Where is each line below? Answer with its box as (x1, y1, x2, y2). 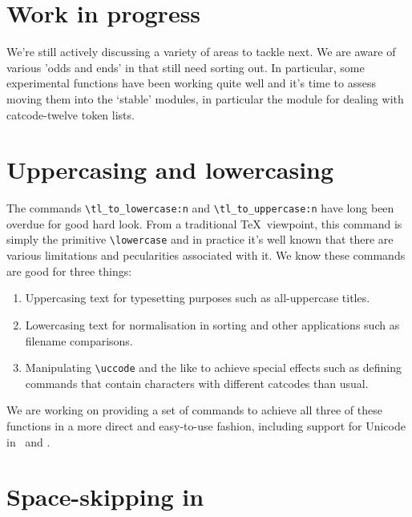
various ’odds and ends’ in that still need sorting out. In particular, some (6, 59, 365, 75)
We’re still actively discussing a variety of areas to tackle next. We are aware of (6, 43, 396, 60)
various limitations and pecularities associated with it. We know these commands (6, 247, 406, 264)
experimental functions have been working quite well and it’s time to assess (6, 75, 376, 91)
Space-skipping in (6, 480, 204, 513)
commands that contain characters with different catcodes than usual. (25, 374, 369, 391)
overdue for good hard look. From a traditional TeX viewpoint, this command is (6, 215, 402, 232)
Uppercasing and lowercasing (6, 153, 334, 186)
